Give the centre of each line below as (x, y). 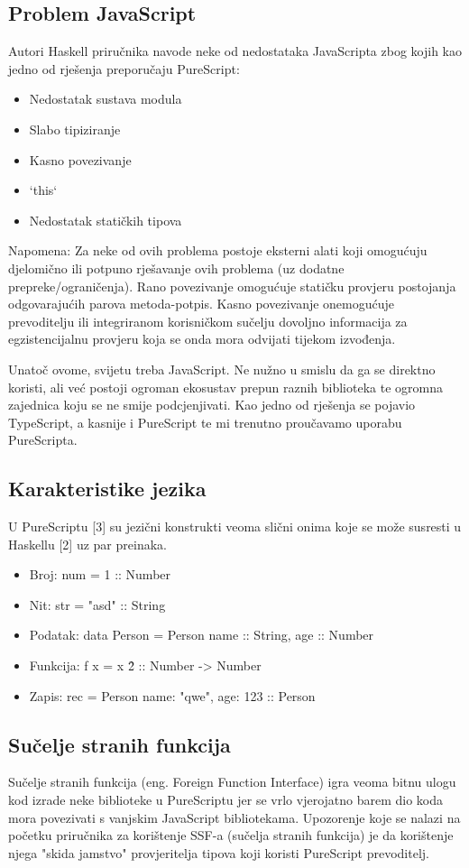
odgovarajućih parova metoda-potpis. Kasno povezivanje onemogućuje (202, 304)
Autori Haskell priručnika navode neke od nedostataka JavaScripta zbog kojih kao (235, 51)
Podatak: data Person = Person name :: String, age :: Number (202, 635)
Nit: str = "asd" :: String (97, 604)
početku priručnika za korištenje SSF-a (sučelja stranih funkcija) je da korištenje (231, 835)
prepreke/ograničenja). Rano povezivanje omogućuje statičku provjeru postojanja (232, 286)
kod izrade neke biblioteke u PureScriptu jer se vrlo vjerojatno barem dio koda (226, 800)
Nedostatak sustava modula (106, 99)
